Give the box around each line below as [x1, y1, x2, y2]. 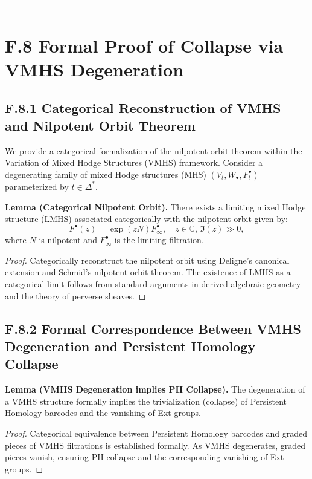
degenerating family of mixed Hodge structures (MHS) [5, 168, 206, 180]
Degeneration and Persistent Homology [5, 336, 256, 355]
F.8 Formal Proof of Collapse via [5, 33, 284, 57]
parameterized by [5, 180, 69, 192]
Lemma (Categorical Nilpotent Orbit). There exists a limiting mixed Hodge [5, 200, 306, 213]
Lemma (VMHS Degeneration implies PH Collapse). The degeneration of [5, 383, 305, 396]
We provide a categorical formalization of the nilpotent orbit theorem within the [5, 144, 302, 157]
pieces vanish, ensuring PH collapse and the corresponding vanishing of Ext [5, 451, 284, 463]
